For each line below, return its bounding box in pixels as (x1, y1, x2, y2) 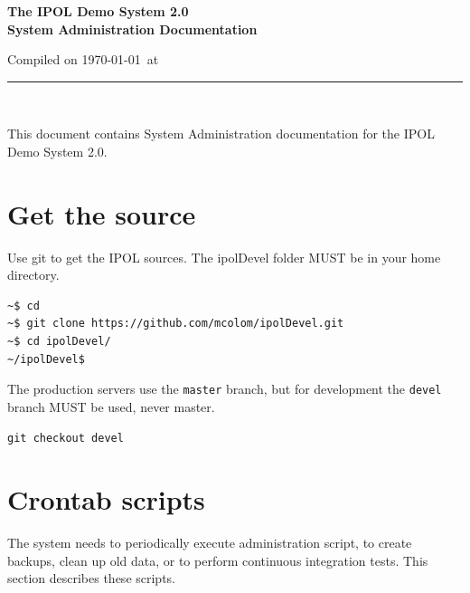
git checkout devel (7, 431, 124, 445)
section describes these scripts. (7, 569, 176, 588)
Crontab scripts (7, 481, 205, 518)
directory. (7, 265, 60, 284)
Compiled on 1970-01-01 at (7, 50, 159, 69)
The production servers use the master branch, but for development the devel (7, 379, 442, 398)
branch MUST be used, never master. (7, 397, 215, 416)
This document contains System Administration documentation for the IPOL (7, 124, 435, 143)
